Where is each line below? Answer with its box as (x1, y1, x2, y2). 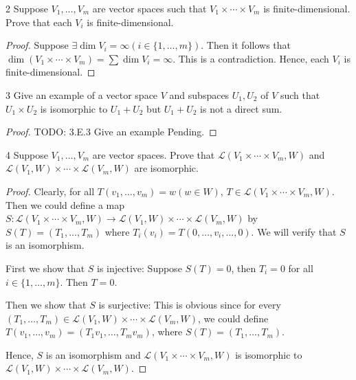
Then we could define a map (5, 197, 125, 212)
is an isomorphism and (45, 347, 141, 361)
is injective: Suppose (97, 260, 182, 275)
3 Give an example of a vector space (5, 87, 158, 102)
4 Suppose (5, 147, 48, 161)
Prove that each (5, 14, 72, 29)
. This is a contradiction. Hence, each (173, 51, 329, 65)
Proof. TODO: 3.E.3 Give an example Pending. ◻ (5, 124, 217, 139)
